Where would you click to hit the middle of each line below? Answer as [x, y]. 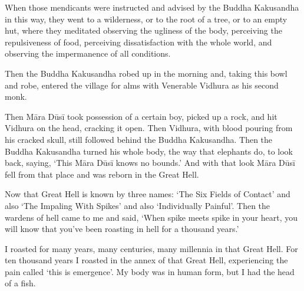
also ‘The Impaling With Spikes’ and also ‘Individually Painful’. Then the [138, 205]
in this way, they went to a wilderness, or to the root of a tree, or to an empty [146, 19]
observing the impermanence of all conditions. [88, 53]
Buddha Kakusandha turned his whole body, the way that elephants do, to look [149, 151]
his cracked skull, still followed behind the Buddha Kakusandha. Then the [139, 139]
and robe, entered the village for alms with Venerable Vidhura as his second [142, 85]
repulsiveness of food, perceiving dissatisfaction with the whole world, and [138, 42]
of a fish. [20, 283]
